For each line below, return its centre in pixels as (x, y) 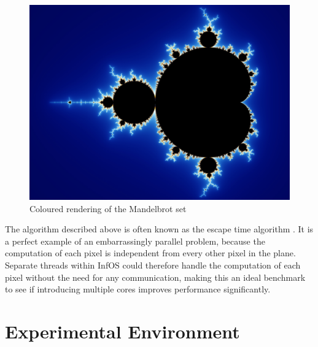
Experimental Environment (122, 331)
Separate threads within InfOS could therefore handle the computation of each (153, 265)
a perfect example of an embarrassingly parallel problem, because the (135, 241)
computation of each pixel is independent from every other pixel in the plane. (150, 253)
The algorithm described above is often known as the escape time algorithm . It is (159, 229)
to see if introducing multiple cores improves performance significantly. (138, 289)
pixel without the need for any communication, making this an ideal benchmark (155, 277)
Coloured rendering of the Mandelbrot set (108, 208)
